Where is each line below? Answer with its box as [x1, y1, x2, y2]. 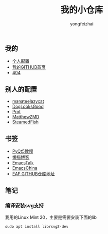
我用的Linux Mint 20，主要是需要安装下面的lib [5, 214, 97, 220]
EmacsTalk [12, 159, 34, 166]
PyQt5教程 [12, 148, 34, 154]
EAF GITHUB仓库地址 [12, 171, 55, 176]
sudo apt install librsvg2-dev [5, 224, 69, 229]
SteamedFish [12, 119, 39, 125]
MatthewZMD [12, 114, 40, 120]
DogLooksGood [12, 103, 44, 110]
